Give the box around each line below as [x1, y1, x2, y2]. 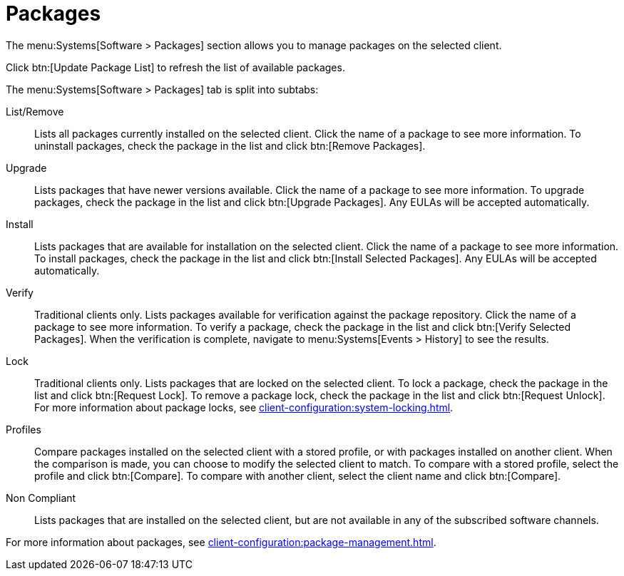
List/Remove [6, 105, 64, 118]
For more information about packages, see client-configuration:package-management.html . [6, 535, 436, 548]
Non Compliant [6, 491, 76, 504]
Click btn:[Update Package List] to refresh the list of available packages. [6, 61, 345, 73]
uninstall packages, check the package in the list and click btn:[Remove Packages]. [34, 139, 426, 152]
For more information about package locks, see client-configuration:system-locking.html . [34, 401, 454, 413]
